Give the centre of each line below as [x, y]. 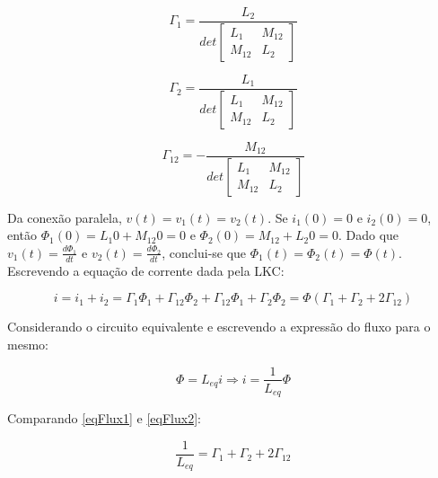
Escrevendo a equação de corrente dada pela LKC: [146, 270]
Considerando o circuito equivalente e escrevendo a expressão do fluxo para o [219, 327]
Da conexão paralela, [65, 217]
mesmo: [28, 344]
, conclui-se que [204, 252]
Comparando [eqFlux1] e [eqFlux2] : [104, 418]
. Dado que [368, 235]
